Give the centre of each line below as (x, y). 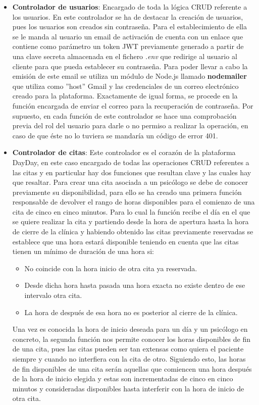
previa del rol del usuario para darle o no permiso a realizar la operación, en (130, 125)
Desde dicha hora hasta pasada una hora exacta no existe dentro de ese (135, 285)
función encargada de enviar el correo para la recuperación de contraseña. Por (133, 105)
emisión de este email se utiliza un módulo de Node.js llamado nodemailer (129, 76)
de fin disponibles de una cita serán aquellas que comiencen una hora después (132, 368)
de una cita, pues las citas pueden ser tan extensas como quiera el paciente (128, 349)
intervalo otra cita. (53, 295)
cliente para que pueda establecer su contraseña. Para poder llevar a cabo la (130, 66)
